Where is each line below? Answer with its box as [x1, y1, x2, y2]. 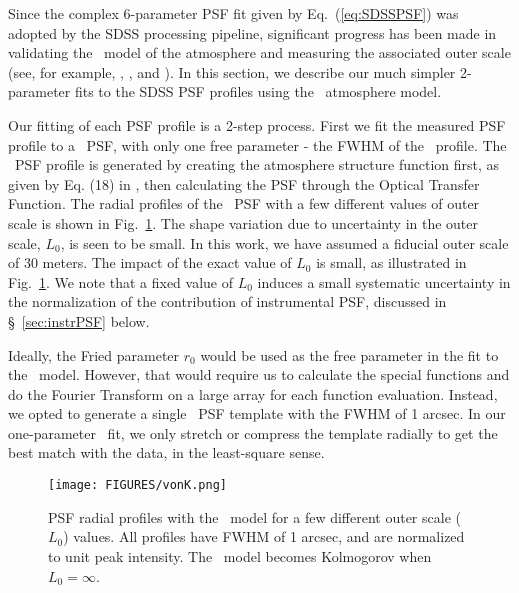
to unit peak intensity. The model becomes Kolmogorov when [48, 545, 432, 566]
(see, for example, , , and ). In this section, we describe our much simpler [8, 61, 456, 82]
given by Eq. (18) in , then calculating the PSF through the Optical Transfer [8, 173, 480, 194]
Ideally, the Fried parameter [8, 344, 180, 365]
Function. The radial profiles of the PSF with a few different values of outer [8, 193, 480, 214]
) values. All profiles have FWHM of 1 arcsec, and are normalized [63, 526, 465, 547]
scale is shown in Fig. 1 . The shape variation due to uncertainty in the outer [8, 212, 479, 233]
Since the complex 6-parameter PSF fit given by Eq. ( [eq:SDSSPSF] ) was [8, 3, 459, 23]
